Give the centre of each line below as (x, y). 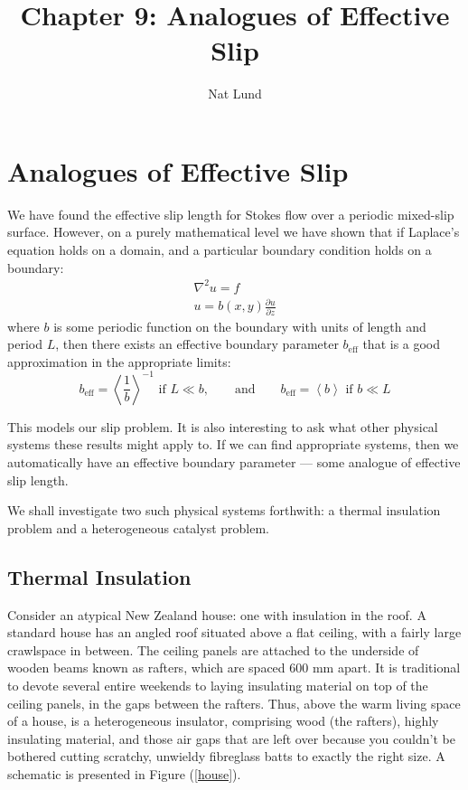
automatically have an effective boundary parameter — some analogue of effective (234, 462)
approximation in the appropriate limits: (119, 361)
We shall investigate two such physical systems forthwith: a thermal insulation (224, 510)
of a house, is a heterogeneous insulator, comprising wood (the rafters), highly (223, 721)
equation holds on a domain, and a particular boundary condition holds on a (220, 250)
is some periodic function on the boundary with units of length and (240, 326)
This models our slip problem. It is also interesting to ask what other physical (223, 426)
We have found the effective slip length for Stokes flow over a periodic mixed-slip (231, 214)
